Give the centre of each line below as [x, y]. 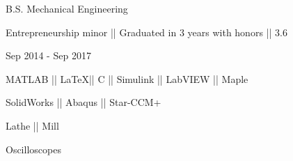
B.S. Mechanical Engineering [67, 8]
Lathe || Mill [32, 125]
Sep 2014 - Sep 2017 [48, 55]
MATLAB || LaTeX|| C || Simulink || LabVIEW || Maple [127, 78]
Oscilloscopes [33, 149]
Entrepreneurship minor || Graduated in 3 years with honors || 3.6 [146, 32]
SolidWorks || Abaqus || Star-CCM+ [84, 102]
